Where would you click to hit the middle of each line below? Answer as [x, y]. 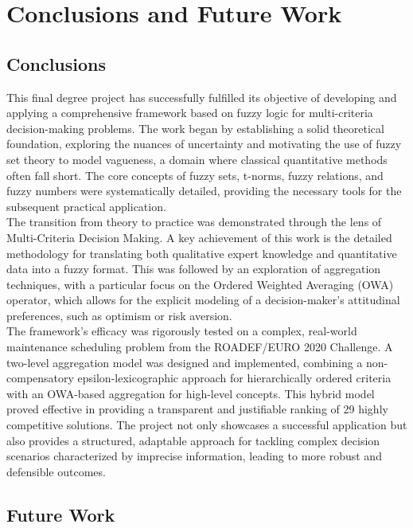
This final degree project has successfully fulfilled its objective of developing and [202, 97]
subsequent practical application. [86, 206]
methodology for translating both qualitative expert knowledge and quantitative [202, 253]
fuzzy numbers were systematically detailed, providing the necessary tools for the [204, 191]
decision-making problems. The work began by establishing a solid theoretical [195, 128]
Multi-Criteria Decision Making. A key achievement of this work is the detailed [199, 237]
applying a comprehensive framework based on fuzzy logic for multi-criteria [190, 113]
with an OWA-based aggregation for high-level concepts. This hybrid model [191, 393]
